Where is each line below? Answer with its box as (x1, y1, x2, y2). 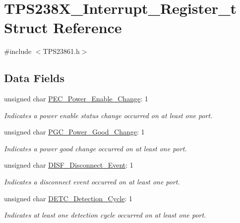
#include (4, 46, 32, 56)
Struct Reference (4, 17, 122, 38)
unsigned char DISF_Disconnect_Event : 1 (4, 160, 133, 170)
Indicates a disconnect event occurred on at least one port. (4, 177, 180, 187)
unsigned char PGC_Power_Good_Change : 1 (4, 127, 145, 137)
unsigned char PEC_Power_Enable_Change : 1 (4, 93, 148, 104)
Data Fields (4, 70, 65, 86)
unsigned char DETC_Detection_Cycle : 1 (4, 193, 132, 203)
